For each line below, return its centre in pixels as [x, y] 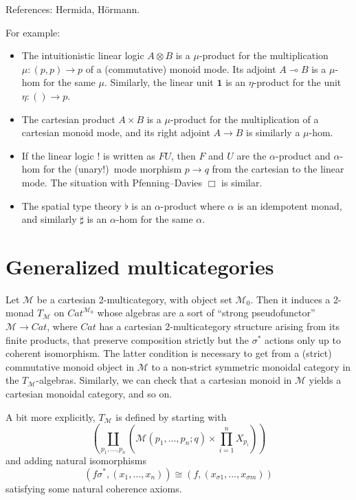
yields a [325, 380]
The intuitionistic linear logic [83, 55]
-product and [303, 155]
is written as [129, 155]
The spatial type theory [71, 205]
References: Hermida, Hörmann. [73, 9]
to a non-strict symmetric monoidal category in [251, 366]
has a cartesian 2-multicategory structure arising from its [219, 326]
